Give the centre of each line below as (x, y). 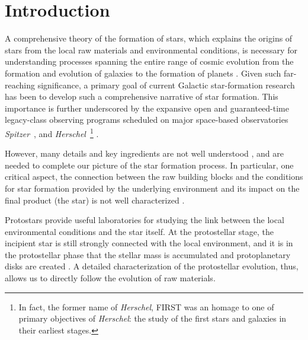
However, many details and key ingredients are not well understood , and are (144, 153)
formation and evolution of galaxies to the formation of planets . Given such (143, 73)
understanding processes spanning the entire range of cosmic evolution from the (149, 61)
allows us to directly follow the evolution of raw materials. (110, 278)
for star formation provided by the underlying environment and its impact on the (152, 188)
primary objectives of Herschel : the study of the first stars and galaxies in (153, 318)
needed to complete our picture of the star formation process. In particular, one (149, 165)
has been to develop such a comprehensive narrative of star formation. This (142, 96)
